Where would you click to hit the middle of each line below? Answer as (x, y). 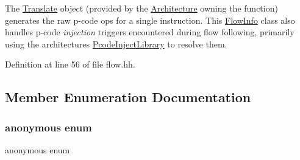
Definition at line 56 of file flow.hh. (70, 64)
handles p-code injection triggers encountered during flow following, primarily (150, 32)
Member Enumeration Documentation (128, 97)
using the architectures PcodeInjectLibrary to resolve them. (116, 43)
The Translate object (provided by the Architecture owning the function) (141, 8)
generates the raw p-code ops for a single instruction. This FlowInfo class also (150, 20)
